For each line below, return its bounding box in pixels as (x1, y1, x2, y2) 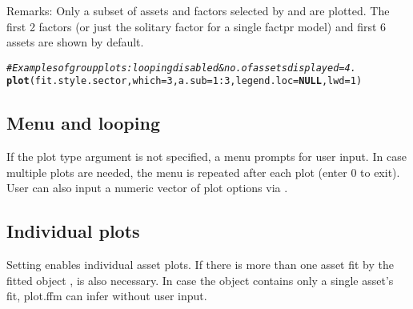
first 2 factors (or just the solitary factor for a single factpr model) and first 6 (6, 18, 387, 34)
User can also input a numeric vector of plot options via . (6, 179, 288, 196)
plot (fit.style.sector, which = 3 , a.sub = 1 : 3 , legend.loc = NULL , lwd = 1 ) (6, 75, 363, 87)
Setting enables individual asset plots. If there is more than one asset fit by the (6, 256, 394, 273)
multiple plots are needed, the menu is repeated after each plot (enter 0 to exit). (6, 163, 400, 180)
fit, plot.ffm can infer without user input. (6, 287, 207, 304)
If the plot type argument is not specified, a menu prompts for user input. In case (6, 148, 407, 165)
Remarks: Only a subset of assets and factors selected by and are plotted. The (6, 2, 390, 18)
